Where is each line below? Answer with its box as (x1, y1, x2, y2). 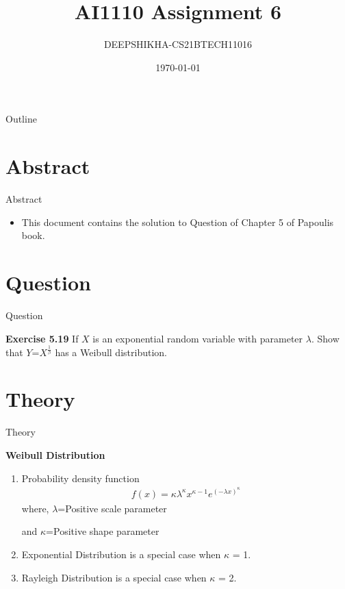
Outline (5, 112, 37, 126)
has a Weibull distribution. (55, 344, 167, 359)
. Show (311, 331, 340, 345)
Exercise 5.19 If (5, 331, 79, 345)
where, (21, 501, 49, 515)
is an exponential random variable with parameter (92, 331, 303, 345)
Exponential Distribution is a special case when (21, 547, 221, 561)
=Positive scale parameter (57, 501, 167, 515)
